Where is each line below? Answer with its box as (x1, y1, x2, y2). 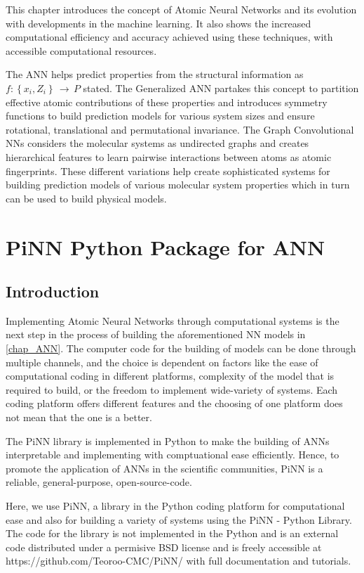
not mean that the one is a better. (6, 410, 152, 425)
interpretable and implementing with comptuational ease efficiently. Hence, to (6, 447, 339, 462)
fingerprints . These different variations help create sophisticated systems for (6, 163, 330, 178)
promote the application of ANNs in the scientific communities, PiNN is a (6, 461, 323, 475)
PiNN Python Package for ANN (6, 232, 325, 261)
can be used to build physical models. (6, 191, 167, 205)
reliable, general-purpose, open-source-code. (6, 475, 192, 489)
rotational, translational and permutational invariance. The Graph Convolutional (6, 122, 354, 136)
